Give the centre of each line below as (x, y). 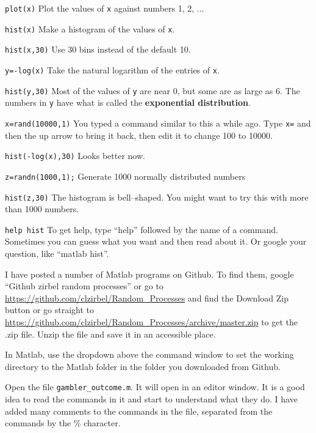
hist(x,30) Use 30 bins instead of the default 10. (98, 49)
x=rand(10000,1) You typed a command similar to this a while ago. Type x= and (158, 123)
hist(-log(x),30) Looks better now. (75, 156)
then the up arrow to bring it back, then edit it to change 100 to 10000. (139, 135)
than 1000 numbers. (42, 209)
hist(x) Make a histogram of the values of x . (90, 28)
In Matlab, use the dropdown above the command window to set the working (149, 354)
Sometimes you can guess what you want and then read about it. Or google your (156, 241)
